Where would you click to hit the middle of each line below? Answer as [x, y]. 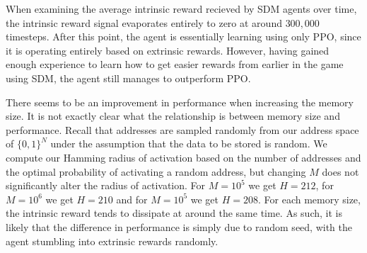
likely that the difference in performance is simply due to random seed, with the [179, 226]
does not [340, 171]
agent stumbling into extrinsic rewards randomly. [112, 241]
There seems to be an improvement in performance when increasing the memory [180, 102]
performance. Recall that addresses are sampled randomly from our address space [182, 129]
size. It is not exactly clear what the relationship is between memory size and [173, 116]
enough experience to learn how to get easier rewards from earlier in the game [175, 64]
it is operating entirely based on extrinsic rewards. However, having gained [168, 50]
